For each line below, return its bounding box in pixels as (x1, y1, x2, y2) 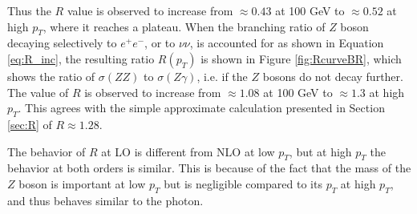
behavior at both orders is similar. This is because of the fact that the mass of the (7, 159, 411, 176)
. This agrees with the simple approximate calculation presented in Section (18, 99, 385, 116)
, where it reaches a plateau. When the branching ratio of (43, 18, 326, 34)
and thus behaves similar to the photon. (7, 192, 204, 208)
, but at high (289, 143, 352, 159)
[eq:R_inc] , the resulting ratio (7, 50, 155, 67)
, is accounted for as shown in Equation (189, 34, 384, 51)
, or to (144, 34, 176, 51)
